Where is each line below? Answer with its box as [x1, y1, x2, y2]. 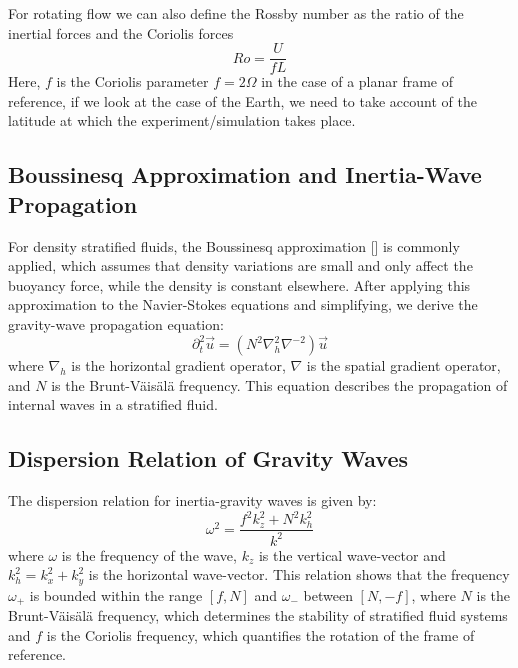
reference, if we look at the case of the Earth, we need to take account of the [8, 90, 477, 111]
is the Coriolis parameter [56, 71, 209, 92]
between [303, 584, 353, 605]
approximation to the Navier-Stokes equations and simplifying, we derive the [8, 294, 478, 315]
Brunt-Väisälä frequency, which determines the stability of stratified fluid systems [8, 605, 508, 626]
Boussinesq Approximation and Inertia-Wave [8, 159, 482, 190]
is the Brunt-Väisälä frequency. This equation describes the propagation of [51, 374, 508, 395]
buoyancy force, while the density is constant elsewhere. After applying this [8, 274, 471, 295]
